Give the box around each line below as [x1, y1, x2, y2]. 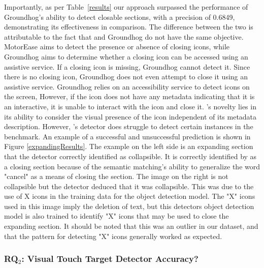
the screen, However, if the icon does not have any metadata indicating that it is [4, 91, 255, 102]
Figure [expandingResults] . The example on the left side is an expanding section [4, 141, 253, 152]
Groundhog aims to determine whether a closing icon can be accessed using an [4, 51, 248, 62]
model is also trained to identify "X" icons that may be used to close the [4, 211, 229, 221]
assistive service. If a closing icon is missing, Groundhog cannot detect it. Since [4, 61, 250, 72]
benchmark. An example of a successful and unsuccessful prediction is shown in [4, 131, 251, 141]
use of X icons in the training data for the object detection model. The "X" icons [4, 191, 255, 201]
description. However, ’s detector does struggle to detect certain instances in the [4, 121, 253, 132]
